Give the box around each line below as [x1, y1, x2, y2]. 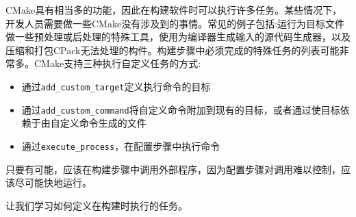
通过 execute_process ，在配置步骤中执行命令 [21, 138, 220, 153]
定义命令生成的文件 [60, 116, 147, 130]
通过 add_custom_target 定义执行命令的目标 [21, 79, 211, 93]
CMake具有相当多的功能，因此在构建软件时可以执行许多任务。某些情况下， [5, 3, 342, 16]
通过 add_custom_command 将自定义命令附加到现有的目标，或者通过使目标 [21, 102, 340, 116]
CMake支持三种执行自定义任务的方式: [34, 56, 201, 71]
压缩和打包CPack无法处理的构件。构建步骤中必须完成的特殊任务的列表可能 [5, 42, 340, 57]
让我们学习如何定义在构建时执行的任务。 [5, 198, 188, 212]
